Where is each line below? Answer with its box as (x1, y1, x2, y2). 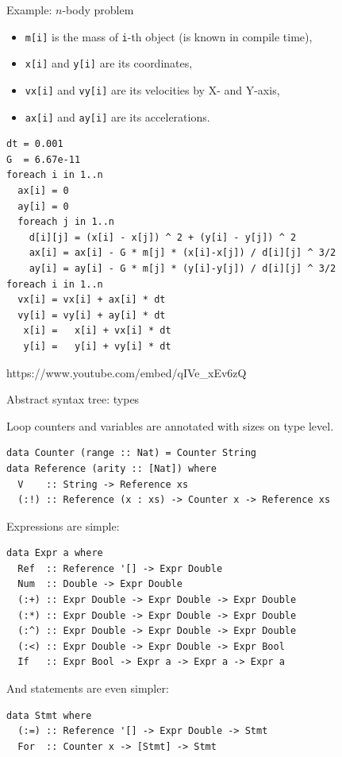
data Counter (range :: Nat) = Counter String (6, 447, 256, 459)
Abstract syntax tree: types (6, 391, 140, 407)
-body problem (62, 2, 134, 17)
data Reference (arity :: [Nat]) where (6, 462, 217, 474)
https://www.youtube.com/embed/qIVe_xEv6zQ (6, 364, 247, 380)
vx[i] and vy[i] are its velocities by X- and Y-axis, (25, 81, 280, 98)
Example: (6, 2, 52, 17)
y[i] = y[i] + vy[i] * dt (23, 340, 171, 352)
